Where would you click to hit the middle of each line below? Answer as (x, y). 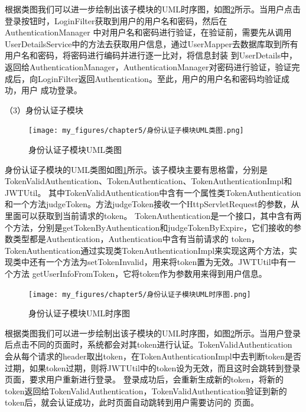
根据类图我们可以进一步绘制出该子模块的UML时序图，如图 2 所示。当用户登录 (153, 333)
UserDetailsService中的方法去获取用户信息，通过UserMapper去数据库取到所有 (152, 43)
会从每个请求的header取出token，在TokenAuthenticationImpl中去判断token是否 (153, 356)
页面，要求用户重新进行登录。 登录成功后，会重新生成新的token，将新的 (144, 379)
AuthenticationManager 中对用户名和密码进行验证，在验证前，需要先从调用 (148, 32)
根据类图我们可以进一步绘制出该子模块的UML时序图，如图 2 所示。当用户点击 (153, 9)
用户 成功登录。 (51, 90)
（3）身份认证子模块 (44, 109)
